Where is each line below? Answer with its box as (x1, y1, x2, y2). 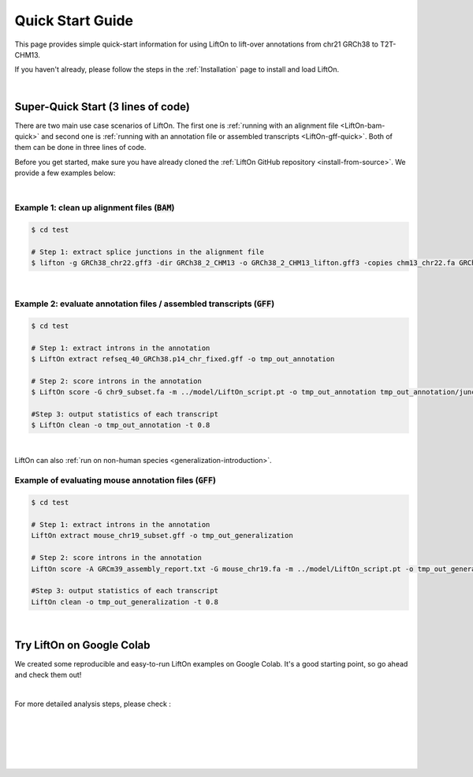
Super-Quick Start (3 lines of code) (14, 99, 191, 114)
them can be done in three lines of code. (14, 143, 147, 152)
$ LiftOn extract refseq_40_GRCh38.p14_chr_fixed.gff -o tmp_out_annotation (31, 355, 335, 363)
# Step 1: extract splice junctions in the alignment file (31, 247, 264, 256)
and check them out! (14, 671, 82, 680)
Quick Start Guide (14, 12, 134, 29)
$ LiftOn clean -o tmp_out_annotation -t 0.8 (31, 420, 210, 430)
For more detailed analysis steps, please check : (14, 699, 171, 708)
